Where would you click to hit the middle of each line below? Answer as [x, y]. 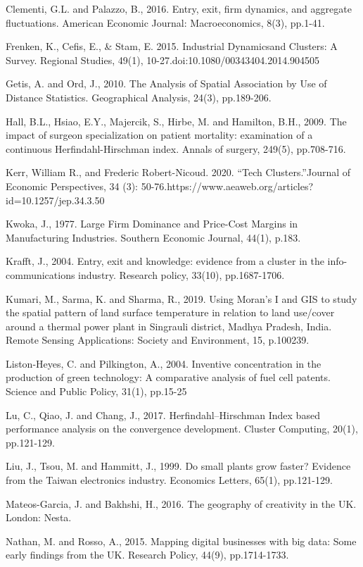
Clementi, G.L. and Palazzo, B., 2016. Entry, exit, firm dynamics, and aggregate [179, 8]
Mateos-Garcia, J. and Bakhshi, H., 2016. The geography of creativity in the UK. [181, 503]
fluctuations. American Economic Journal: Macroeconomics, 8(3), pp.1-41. [165, 22]
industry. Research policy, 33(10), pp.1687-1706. [181, 274]
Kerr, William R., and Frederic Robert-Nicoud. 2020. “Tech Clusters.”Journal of [178, 172]
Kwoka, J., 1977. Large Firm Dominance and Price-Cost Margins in [152, 224]
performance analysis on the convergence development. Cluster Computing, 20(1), [182, 429]
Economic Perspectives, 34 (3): [72, 186]
